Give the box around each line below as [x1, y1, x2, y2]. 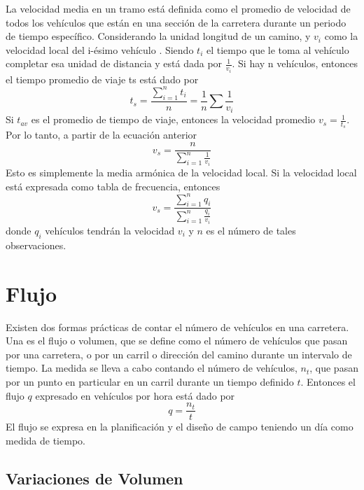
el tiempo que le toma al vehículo [206, 42, 349, 57]
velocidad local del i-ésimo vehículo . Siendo [6, 42, 194, 57]
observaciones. [6, 237, 66, 252]
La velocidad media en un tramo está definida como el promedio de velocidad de [6, 1, 351, 15]
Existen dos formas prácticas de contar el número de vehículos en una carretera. [6, 319, 349, 334]
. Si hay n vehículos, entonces [232, 56, 358, 71]
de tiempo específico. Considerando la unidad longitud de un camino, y [6, 29, 311, 43]
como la [324, 29, 358, 43]
